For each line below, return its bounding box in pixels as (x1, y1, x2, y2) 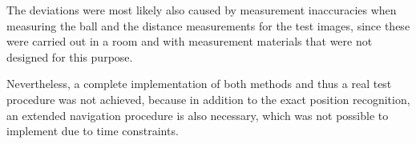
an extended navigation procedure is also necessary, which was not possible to (6, 106, 389, 123)
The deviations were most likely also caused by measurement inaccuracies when (6, 2, 397, 18)
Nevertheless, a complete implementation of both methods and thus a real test (6, 75, 392, 92)
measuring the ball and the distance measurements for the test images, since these (6, 17, 410, 34)
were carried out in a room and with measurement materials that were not (6, 33, 373, 50)
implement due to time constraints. (6, 122, 179, 139)
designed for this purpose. (6, 48, 133, 65)
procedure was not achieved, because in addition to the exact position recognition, (6, 90, 410, 107)
